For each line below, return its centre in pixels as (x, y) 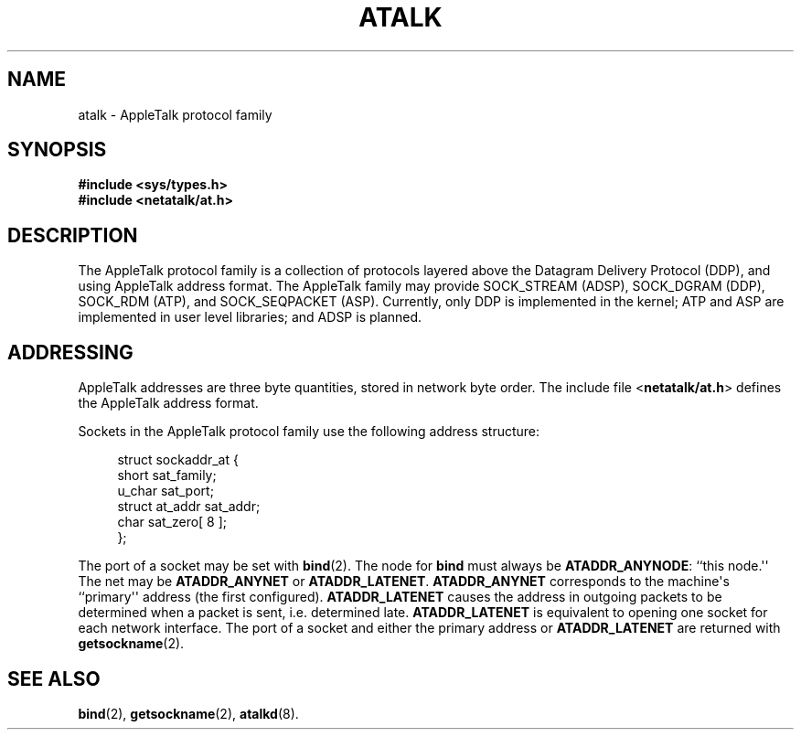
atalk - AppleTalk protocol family (175, 114)
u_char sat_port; (166, 491)
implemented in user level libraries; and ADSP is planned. (250, 317)
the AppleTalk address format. (168, 403)
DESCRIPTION (73, 235)
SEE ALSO (54, 678)
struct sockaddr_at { (178, 460)
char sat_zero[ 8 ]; (172, 522)
